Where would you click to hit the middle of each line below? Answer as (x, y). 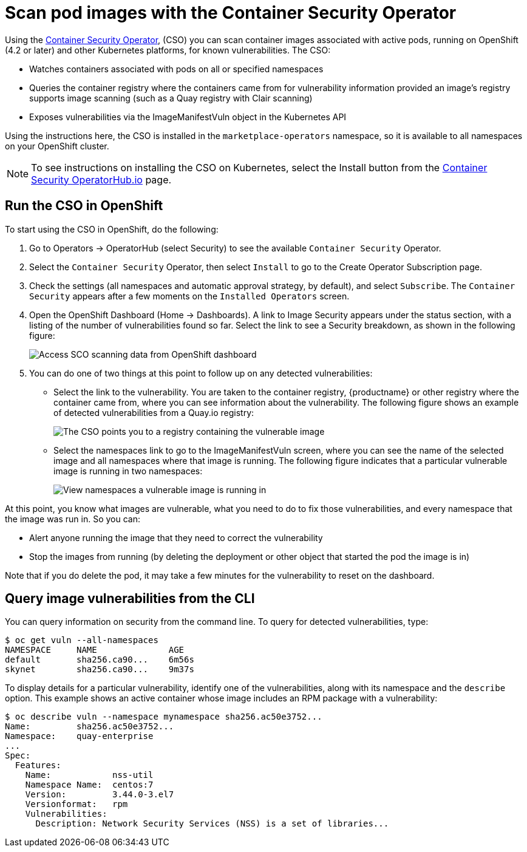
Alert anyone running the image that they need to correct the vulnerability (176, 537)
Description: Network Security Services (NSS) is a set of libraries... (212, 824)
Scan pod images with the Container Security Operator (231, 13)
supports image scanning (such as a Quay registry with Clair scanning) (171, 98)
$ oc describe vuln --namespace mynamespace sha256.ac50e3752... (164, 717)
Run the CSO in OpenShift (84, 206)
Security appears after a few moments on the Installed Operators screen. (189, 296)
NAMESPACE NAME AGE (95, 650)
